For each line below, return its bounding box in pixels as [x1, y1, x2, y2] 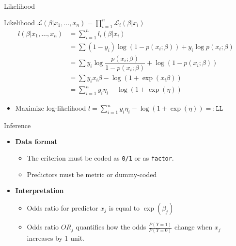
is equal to [109, 202, 140, 213]
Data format [15, 136, 58, 147]
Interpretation [15, 185, 64, 196]
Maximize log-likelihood [15, 103, 86, 113]
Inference [4, 120, 31, 130]
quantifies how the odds [76, 222, 146, 232]
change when [174, 222, 213, 232]
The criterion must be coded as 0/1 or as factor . [27, 152, 174, 163]
